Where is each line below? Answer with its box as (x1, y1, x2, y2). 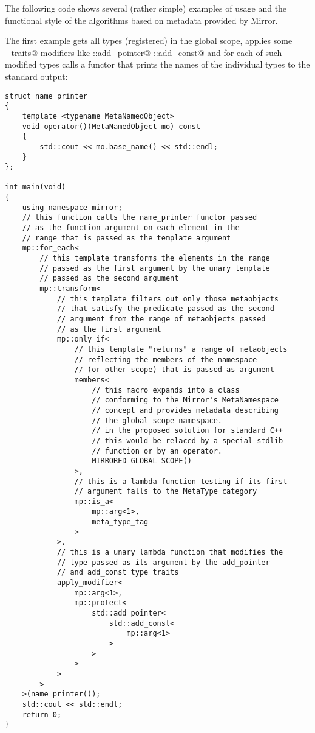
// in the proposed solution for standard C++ (92, 426, 283, 435)
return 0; (22, 710, 62, 719)
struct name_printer (5, 91, 88, 100)
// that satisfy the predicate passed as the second (56, 304, 274, 314)
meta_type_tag (92, 517, 149, 527)
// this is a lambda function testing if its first (74, 477, 288, 486)
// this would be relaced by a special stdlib (92, 436, 283, 445)
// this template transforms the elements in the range (39, 254, 270, 263)
